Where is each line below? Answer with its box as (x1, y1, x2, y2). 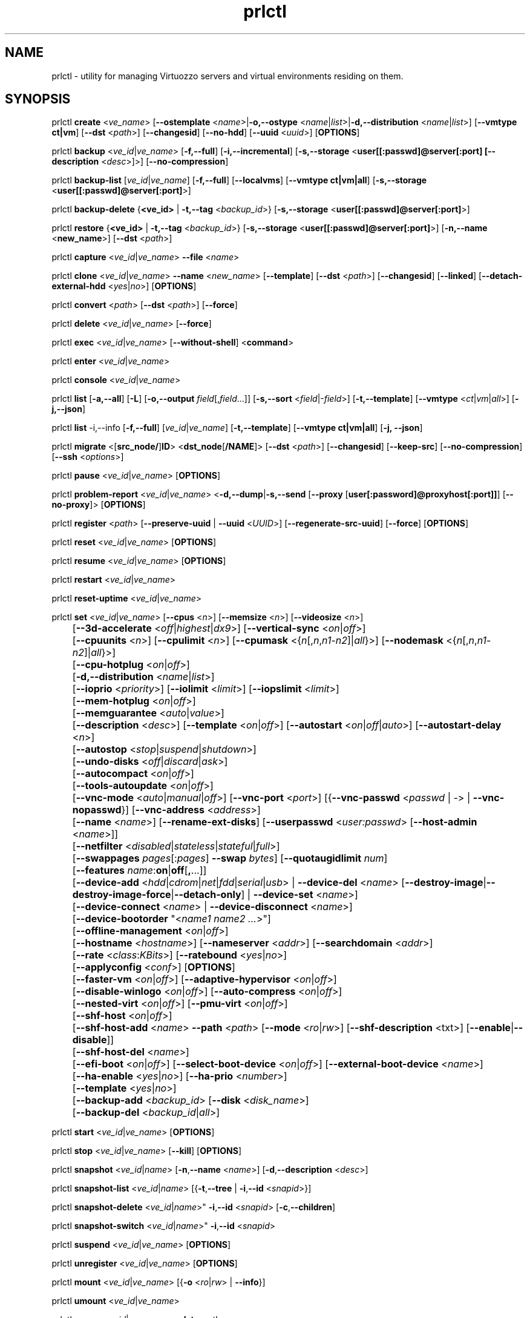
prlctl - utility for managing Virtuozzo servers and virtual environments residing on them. (51, 70, 404, 81)
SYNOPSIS (5, 91, 71, 107)
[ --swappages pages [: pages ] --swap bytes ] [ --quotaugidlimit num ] (72, 852, 388, 865)
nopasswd (72, 804, 122, 816)
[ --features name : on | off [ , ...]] (72, 864, 207, 877)
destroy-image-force (72, 888, 171, 901)
